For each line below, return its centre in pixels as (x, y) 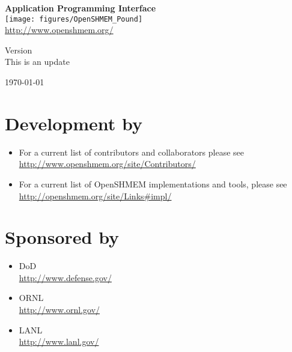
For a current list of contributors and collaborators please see (131, 152)
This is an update (37, 62)
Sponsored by (62, 237)
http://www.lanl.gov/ (59, 341)
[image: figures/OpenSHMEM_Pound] (74, 19)
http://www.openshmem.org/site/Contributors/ (107, 164)
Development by (74, 123)
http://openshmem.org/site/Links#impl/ (95, 196)
